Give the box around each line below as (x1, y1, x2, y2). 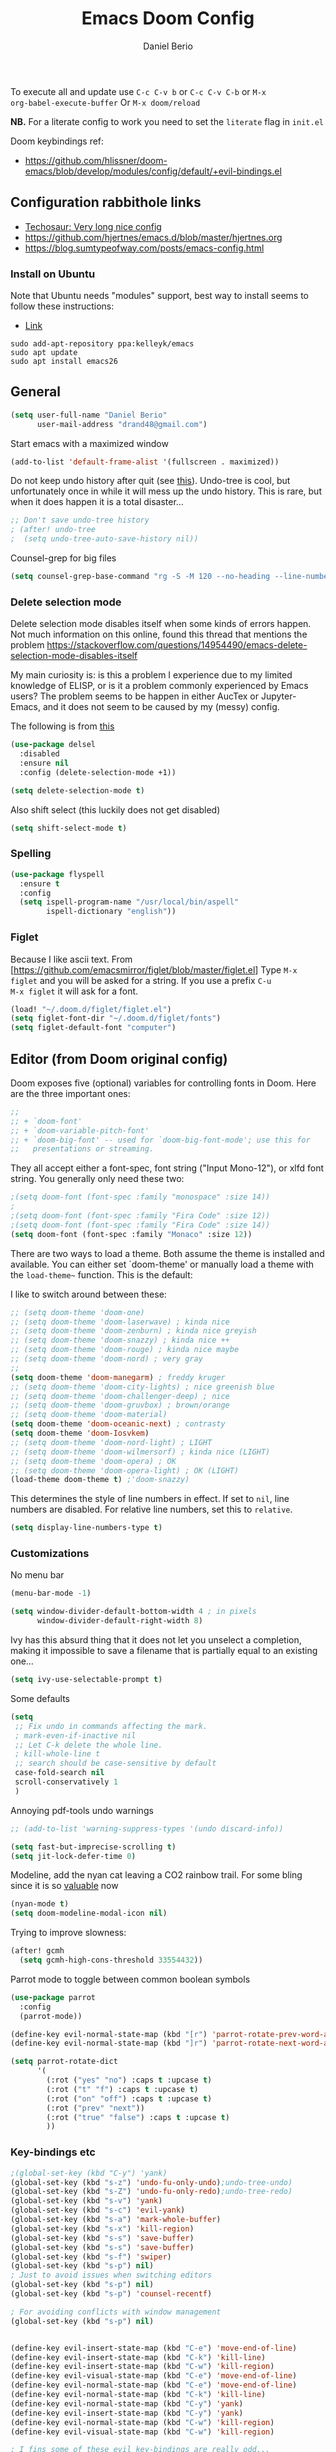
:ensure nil (19, 758, 70, 769)
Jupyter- (260, 690, 297, 702)
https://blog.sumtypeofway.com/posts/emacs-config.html (24, 242, 265, 254)
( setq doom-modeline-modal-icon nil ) (10, 1908, 168, 1919)
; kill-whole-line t (14, 1749, 101, 1759)
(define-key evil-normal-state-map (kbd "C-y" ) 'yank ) (10, 2398, 244, 2409)
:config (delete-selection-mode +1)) (19, 767, 177, 777)
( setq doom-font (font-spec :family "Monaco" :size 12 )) (10, 1229, 253, 1239)
